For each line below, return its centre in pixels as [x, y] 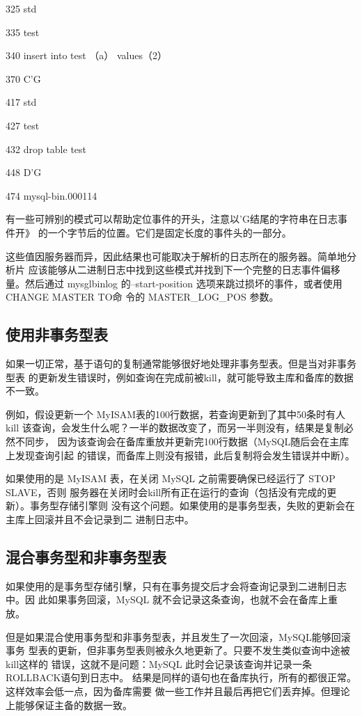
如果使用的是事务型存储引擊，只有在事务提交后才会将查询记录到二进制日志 [176, 586]
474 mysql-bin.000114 [52, 195]
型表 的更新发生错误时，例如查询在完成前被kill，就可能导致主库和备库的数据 [180, 377]
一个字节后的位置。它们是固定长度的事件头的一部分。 [170, 232]
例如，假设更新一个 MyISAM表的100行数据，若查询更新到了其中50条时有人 [176, 414]
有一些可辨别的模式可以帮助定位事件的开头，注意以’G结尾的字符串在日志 [172, 219]
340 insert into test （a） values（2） [87, 55]
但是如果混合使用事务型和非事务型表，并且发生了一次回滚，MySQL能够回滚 [178, 636]
